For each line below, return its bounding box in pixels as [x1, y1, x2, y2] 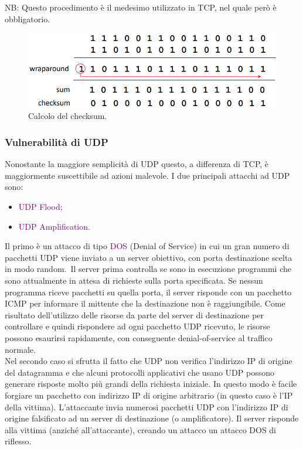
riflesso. [5, 435, 32, 447]
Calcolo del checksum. [28, 110, 107, 122]
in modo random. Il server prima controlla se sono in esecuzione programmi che [5, 263, 291, 275]
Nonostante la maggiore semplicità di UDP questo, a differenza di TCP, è [5, 158, 269, 170]
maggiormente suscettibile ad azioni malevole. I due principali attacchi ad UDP [5, 169, 290, 181]
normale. [5, 343, 36, 355]
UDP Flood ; [18, 200, 63, 212]
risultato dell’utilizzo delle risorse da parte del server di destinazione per [5, 308, 264, 321]
